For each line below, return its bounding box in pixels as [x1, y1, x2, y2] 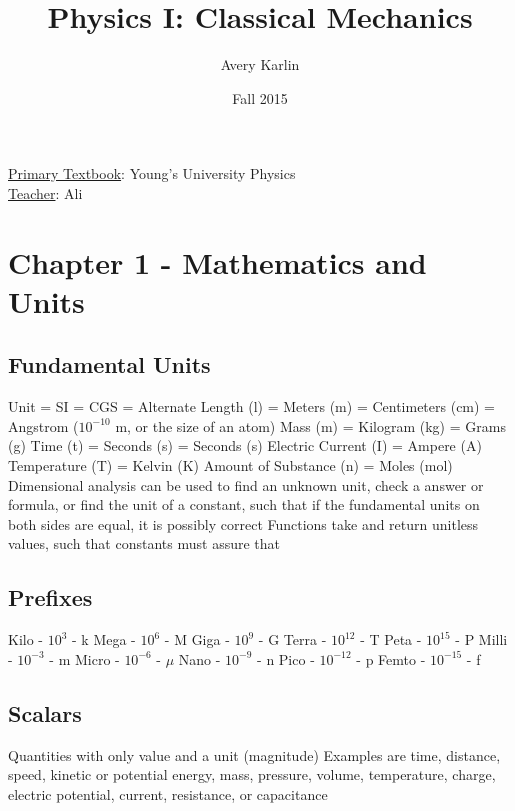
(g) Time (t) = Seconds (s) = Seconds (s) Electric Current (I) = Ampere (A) [8, 435, 482, 456]
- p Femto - [356, 648, 426, 669]
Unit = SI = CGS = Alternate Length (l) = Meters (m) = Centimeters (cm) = [8, 396, 496, 417]
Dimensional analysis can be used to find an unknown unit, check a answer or [8, 474, 484, 495]
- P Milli [455, 629, 508, 650]
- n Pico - [257, 648, 315, 669]
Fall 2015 [232, 87, 288, 108]
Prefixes [8, 582, 93, 613]
